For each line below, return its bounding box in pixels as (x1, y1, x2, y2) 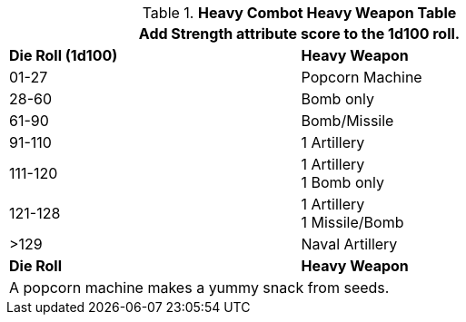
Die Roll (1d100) (9, 46, 118, 64)
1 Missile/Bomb (301, 213, 404, 231)
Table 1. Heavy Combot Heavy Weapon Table (142, 4, 457, 22)
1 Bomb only (301, 173, 384, 191)
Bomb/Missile (301, 112, 394, 130)
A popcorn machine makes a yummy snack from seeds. (9, 278, 390, 297)
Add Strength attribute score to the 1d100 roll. (138, 24, 461, 43)
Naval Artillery (301, 235, 398, 253)
